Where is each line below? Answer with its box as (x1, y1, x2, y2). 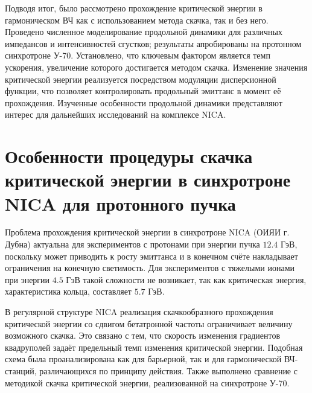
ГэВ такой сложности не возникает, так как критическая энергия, (66, 273, 307, 286)
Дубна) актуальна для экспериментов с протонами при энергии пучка (5, 238, 260, 251)
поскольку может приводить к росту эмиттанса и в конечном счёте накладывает (5, 249, 298, 262)
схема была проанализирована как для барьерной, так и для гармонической (5, 353, 282, 365)
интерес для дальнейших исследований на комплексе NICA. (5, 108, 226, 121)
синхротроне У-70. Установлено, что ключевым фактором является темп (5, 49, 270, 62)
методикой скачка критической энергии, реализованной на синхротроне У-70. (5, 376, 290, 389)
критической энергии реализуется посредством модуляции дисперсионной (5, 72, 276, 85)
